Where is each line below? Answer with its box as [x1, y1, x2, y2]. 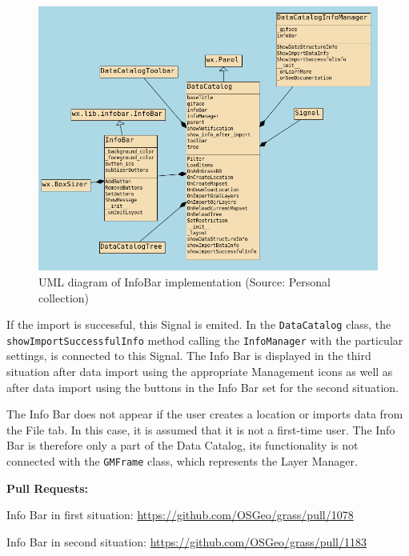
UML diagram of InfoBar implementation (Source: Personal [38, 273, 331, 290]
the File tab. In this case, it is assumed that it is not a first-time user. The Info [6, 421, 395, 438]
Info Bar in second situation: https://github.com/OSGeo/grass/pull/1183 [6, 533, 367, 550]
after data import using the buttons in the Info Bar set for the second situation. [6, 378, 399, 395]
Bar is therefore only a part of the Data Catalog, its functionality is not [6, 437, 359, 454]
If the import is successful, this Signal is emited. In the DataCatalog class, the [6, 316, 391, 333]
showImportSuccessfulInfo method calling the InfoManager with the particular [6, 331, 403, 348]
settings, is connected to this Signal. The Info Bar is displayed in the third [6, 347, 371, 364]
